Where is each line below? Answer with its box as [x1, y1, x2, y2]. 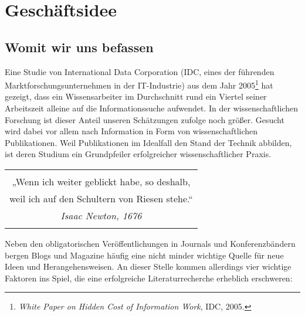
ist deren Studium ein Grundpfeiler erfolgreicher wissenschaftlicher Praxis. [5, 148, 272, 160]
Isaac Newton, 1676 [60, 208, 142, 222]
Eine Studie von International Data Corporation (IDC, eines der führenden [5, 65, 274, 77]
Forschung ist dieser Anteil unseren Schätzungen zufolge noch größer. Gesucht [5, 113, 284, 125]
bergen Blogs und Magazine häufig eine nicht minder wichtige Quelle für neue [5, 249, 284, 261]
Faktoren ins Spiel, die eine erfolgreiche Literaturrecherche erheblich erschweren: [5, 271, 293, 284]
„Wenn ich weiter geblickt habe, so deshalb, [12, 174, 191, 188]
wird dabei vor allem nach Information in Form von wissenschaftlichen [5, 125, 258, 137]
